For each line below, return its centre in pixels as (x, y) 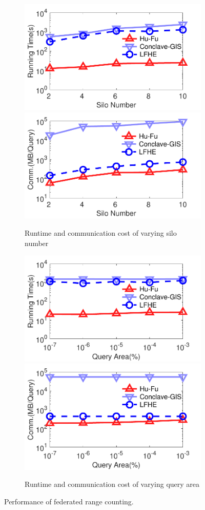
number (37, 243)
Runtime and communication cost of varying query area (112, 484)
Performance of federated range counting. (69, 501)
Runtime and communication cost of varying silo (101, 232)
